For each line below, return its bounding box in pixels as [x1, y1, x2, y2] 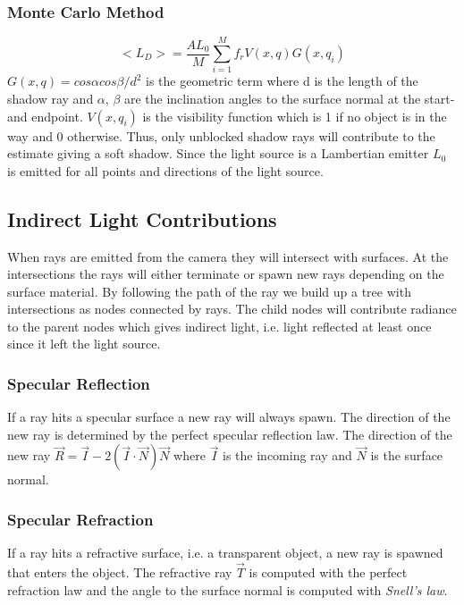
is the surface [370, 446, 443, 465]
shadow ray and [7, 88, 94, 107]
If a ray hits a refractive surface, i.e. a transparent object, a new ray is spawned [7, 543, 443, 562]
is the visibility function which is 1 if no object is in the [142, 106, 447, 125]
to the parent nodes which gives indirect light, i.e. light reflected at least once [7, 316, 432, 335]
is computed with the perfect [249, 563, 408, 582]
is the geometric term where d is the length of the [146, 71, 418, 90]
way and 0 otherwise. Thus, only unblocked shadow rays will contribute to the [7, 126, 435, 145]
